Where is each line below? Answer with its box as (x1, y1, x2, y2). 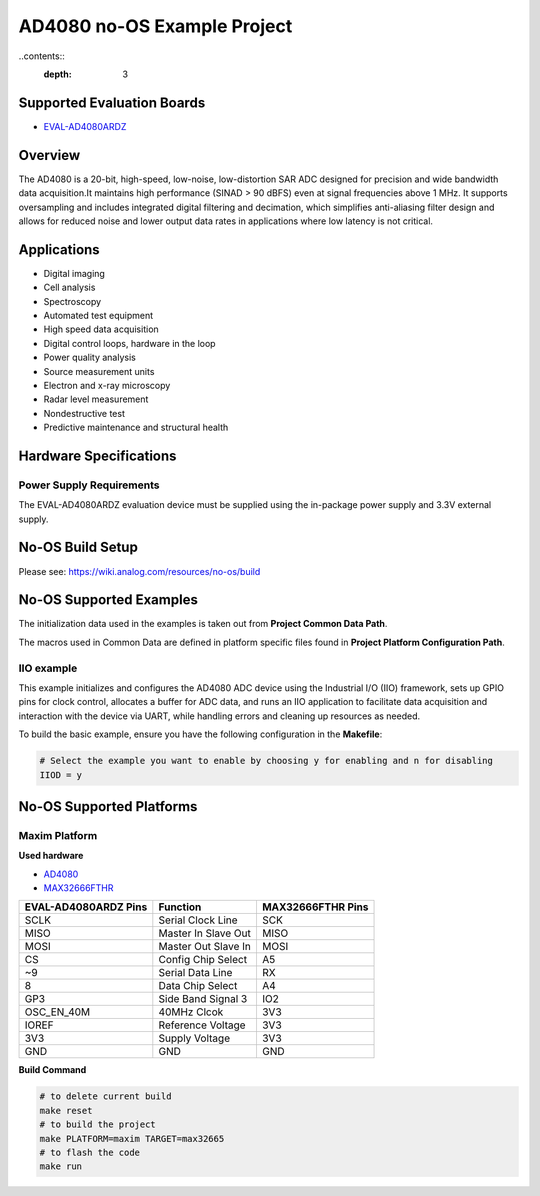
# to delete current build (39, 1091, 172, 1102)
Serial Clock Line (158, 913, 239, 927)
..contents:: (18, 50, 65, 62)
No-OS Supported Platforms (18, 798, 198, 815)
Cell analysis (43, 281, 96, 294)
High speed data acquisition (43, 323, 159, 335)
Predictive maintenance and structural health (43, 421, 229, 434)
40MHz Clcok (158, 1005, 224, 1019)
